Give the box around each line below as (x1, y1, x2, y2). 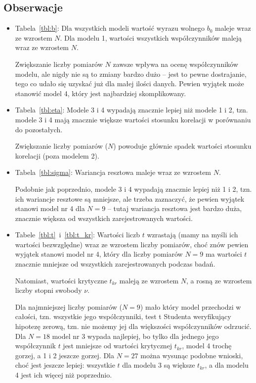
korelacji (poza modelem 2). (15, 150, 99, 161)
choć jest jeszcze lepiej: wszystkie (15, 360, 115, 370)
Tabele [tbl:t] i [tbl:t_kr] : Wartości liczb (15, 229, 140, 240)
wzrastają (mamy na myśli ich (147, 229, 238, 240)
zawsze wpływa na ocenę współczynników (113, 58, 238, 69)
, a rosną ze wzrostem (186, 275, 252, 285)
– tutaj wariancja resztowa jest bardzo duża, (107, 203, 242, 214)
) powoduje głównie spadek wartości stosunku (113, 141, 252, 151)
